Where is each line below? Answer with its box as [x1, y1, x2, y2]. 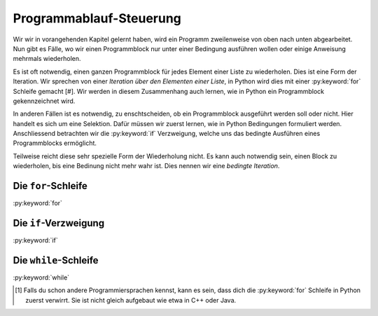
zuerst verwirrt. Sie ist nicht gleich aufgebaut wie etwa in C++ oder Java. [25, 296, 237, 304]
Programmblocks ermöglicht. [13, 139, 97, 147]
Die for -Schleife [13, 180, 87, 192]
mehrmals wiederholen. [13, 55, 81, 63]
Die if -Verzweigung [13, 217, 105, 229]
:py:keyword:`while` [13, 273, 70, 282]
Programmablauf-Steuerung [13, 11, 182, 26]
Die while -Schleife [13, 254, 99, 266]
